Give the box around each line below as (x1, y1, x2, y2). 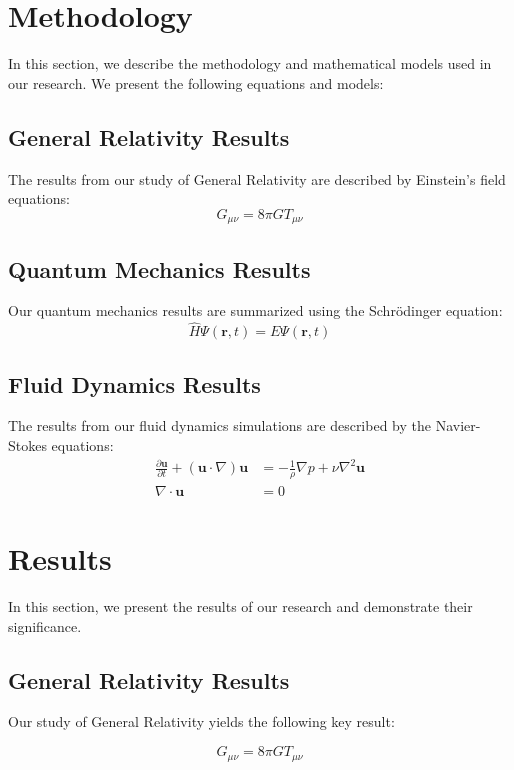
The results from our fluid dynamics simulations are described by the (8, 415, 431, 436)
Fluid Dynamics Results (8, 368, 261, 399)
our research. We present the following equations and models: (8, 72, 384, 93)
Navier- (435, 415, 481, 436)
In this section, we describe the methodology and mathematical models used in (8, 53, 492, 74)
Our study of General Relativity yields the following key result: (8, 711, 395, 732)
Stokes (8, 434, 47, 455)
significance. (8, 615, 82, 636)
